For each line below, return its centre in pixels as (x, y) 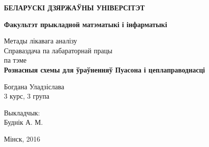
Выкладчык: (22, 112)
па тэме (15, 60)
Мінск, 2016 (22, 138)
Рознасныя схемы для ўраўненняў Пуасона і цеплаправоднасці (104, 69)
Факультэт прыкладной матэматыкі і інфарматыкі (86, 24)
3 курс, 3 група (27, 96)
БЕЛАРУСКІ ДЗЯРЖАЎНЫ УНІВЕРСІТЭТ (74, 7)
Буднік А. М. (23, 122)
